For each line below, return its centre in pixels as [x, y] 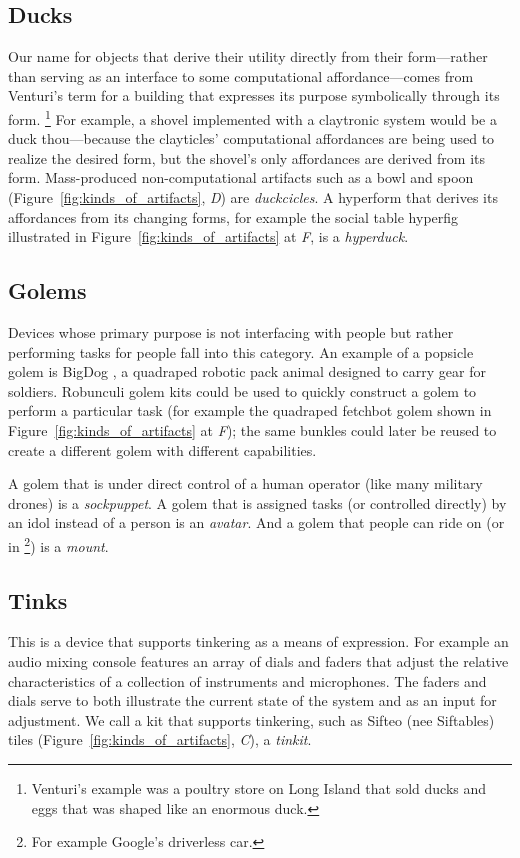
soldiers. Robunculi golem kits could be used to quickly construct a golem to [242, 390]
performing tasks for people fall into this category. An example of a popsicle [241, 351]
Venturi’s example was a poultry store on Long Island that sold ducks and [259, 787]
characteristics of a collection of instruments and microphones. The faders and [247, 680]
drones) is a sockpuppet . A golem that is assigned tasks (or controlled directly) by [257, 502]
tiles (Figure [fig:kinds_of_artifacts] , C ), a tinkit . [160, 739]
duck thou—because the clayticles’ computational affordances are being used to [251, 138]
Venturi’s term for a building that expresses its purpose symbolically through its [254, 95]
